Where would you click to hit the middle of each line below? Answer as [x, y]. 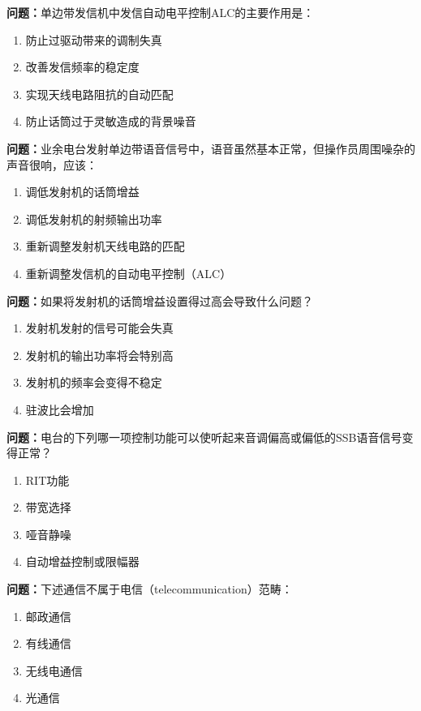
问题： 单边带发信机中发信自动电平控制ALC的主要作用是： [161, 12]
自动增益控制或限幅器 [82, 561]
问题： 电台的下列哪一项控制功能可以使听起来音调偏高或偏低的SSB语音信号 [204, 437]
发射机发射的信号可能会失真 [99, 328]
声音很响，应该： [52, 164]
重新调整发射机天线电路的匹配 [105, 246]
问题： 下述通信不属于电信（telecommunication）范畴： [150, 589]
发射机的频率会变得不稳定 [94, 382]
